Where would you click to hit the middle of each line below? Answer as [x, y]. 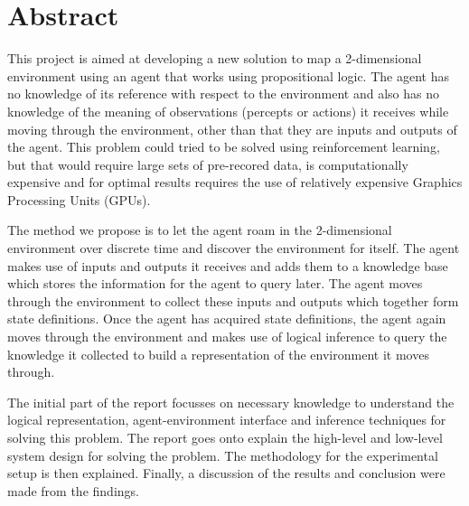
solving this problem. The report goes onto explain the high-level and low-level [225, 437]
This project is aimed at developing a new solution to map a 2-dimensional [215, 58]
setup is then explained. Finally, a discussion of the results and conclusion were [226, 473]
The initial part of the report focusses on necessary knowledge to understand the [231, 402]
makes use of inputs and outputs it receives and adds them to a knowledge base [228, 265]
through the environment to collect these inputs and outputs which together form [233, 300]
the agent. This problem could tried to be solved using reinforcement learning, [224, 147]
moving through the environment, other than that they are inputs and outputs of [232, 129]
